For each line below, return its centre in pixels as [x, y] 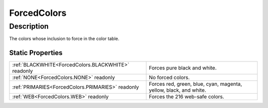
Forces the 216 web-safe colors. [187, 97]
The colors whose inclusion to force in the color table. [64, 39]
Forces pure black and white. [183, 68]
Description [29, 26]
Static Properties [36, 53]
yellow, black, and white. [178, 90]
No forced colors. [169, 78]
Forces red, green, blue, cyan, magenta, [196, 84]
